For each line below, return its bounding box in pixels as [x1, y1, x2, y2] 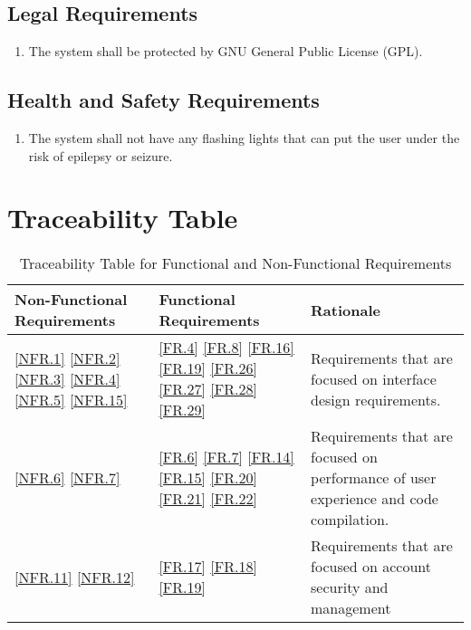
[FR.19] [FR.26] [159, 358, 257, 379]
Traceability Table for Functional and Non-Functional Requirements [19, 253, 452, 274]
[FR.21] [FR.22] [159, 488, 257, 510]
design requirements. [311, 388, 441, 410]
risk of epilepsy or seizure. [28, 146, 173, 165]
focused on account [311, 556, 432, 577]
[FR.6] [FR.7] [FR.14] [159, 446, 294, 468]
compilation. [311, 509, 389, 530]
